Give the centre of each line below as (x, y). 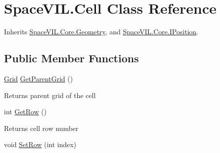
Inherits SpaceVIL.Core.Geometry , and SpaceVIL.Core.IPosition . (101, 32)
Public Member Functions (71, 58)
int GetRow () (25, 112)
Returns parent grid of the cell (50, 95)
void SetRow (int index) (40, 144)
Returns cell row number (41, 128)
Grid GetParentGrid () (38, 78)
